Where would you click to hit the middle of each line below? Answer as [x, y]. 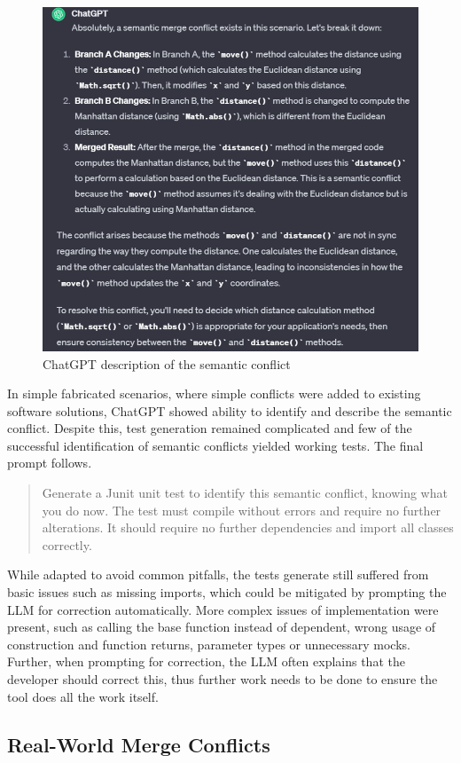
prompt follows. [50, 463]
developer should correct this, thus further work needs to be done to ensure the [223, 679]
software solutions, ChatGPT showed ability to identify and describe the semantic [230, 410]
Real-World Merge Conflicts [139, 744]
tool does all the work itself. [83, 696]
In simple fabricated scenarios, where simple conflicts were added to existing [214, 393]
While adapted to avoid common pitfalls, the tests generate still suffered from [218, 574]
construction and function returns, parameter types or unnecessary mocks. [209, 644]
